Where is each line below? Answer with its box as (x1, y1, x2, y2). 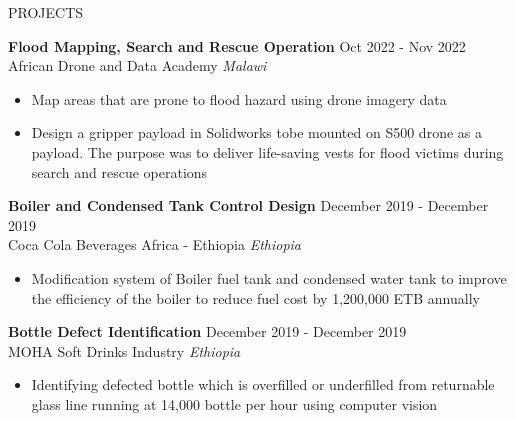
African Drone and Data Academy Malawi (8, 55, 267, 76)
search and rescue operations (31, 161, 208, 182)
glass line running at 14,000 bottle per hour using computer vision (31, 393, 438, 414)
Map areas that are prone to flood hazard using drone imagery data (31, 88, 447, 109)
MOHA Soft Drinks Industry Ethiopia (8, 340, 241, 361)
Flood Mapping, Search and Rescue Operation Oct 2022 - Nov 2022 (8, 35, 466, 56)
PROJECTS (8, 2, 84, 22)
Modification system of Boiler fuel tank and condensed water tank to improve (31, 267, 507, 288)
